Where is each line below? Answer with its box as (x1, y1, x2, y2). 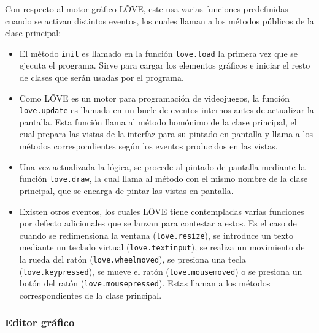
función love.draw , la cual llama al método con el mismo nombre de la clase (19, 172, 308, 185)
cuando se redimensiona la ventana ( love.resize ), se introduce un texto (19, 228, 293, 241)
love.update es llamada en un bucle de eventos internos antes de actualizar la (19, 103, 314, 116)
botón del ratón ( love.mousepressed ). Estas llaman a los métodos (19, 277, 271, 290)
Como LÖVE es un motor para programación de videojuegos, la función (19, 91, 290, 104)
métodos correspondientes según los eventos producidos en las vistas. (19, 140, 278, 152)
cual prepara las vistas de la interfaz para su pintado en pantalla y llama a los (19, 127, 313, 140)
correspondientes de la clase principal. (19, 288, 162, 301)
